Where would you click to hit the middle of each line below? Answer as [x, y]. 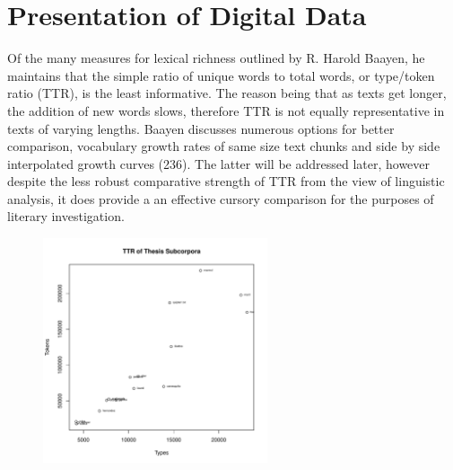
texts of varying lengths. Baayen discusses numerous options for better [201, 128]
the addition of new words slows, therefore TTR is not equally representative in [226, 110]
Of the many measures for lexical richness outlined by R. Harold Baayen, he [216, 58]
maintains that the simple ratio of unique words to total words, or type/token [221, 75]
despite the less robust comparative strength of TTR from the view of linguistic [226, 181]
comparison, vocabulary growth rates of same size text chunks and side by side [224, 146]
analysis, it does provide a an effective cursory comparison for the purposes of [221, 198]
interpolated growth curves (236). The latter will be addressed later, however [219, 163]
